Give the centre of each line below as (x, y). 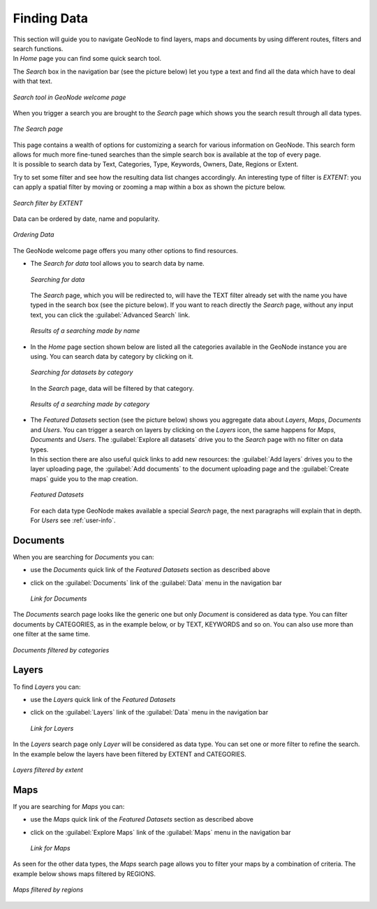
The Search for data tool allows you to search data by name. (118, 264)
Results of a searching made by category (90, 404)
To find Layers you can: (47, 687)
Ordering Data (34, 235)
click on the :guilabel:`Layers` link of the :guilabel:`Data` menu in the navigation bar (149, 713)
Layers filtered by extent (48, 770)
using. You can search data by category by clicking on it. (112, 356)
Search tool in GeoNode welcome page (69, 97)
